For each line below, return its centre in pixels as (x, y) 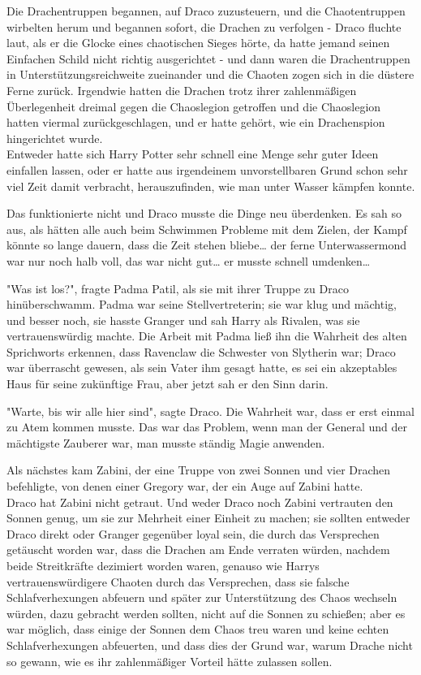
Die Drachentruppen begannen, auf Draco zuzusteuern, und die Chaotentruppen (206, 11)
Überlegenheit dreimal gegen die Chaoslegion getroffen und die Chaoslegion (194, 106)
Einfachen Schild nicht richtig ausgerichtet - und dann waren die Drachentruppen (208, 58)
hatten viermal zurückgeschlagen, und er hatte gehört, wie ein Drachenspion (196, 122)
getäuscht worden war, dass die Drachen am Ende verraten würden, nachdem (198, 550)
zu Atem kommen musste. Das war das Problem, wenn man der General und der (207, 427)
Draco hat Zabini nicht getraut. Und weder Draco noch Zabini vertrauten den (200, 502)
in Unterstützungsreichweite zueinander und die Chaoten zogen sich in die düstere (210, 74)
